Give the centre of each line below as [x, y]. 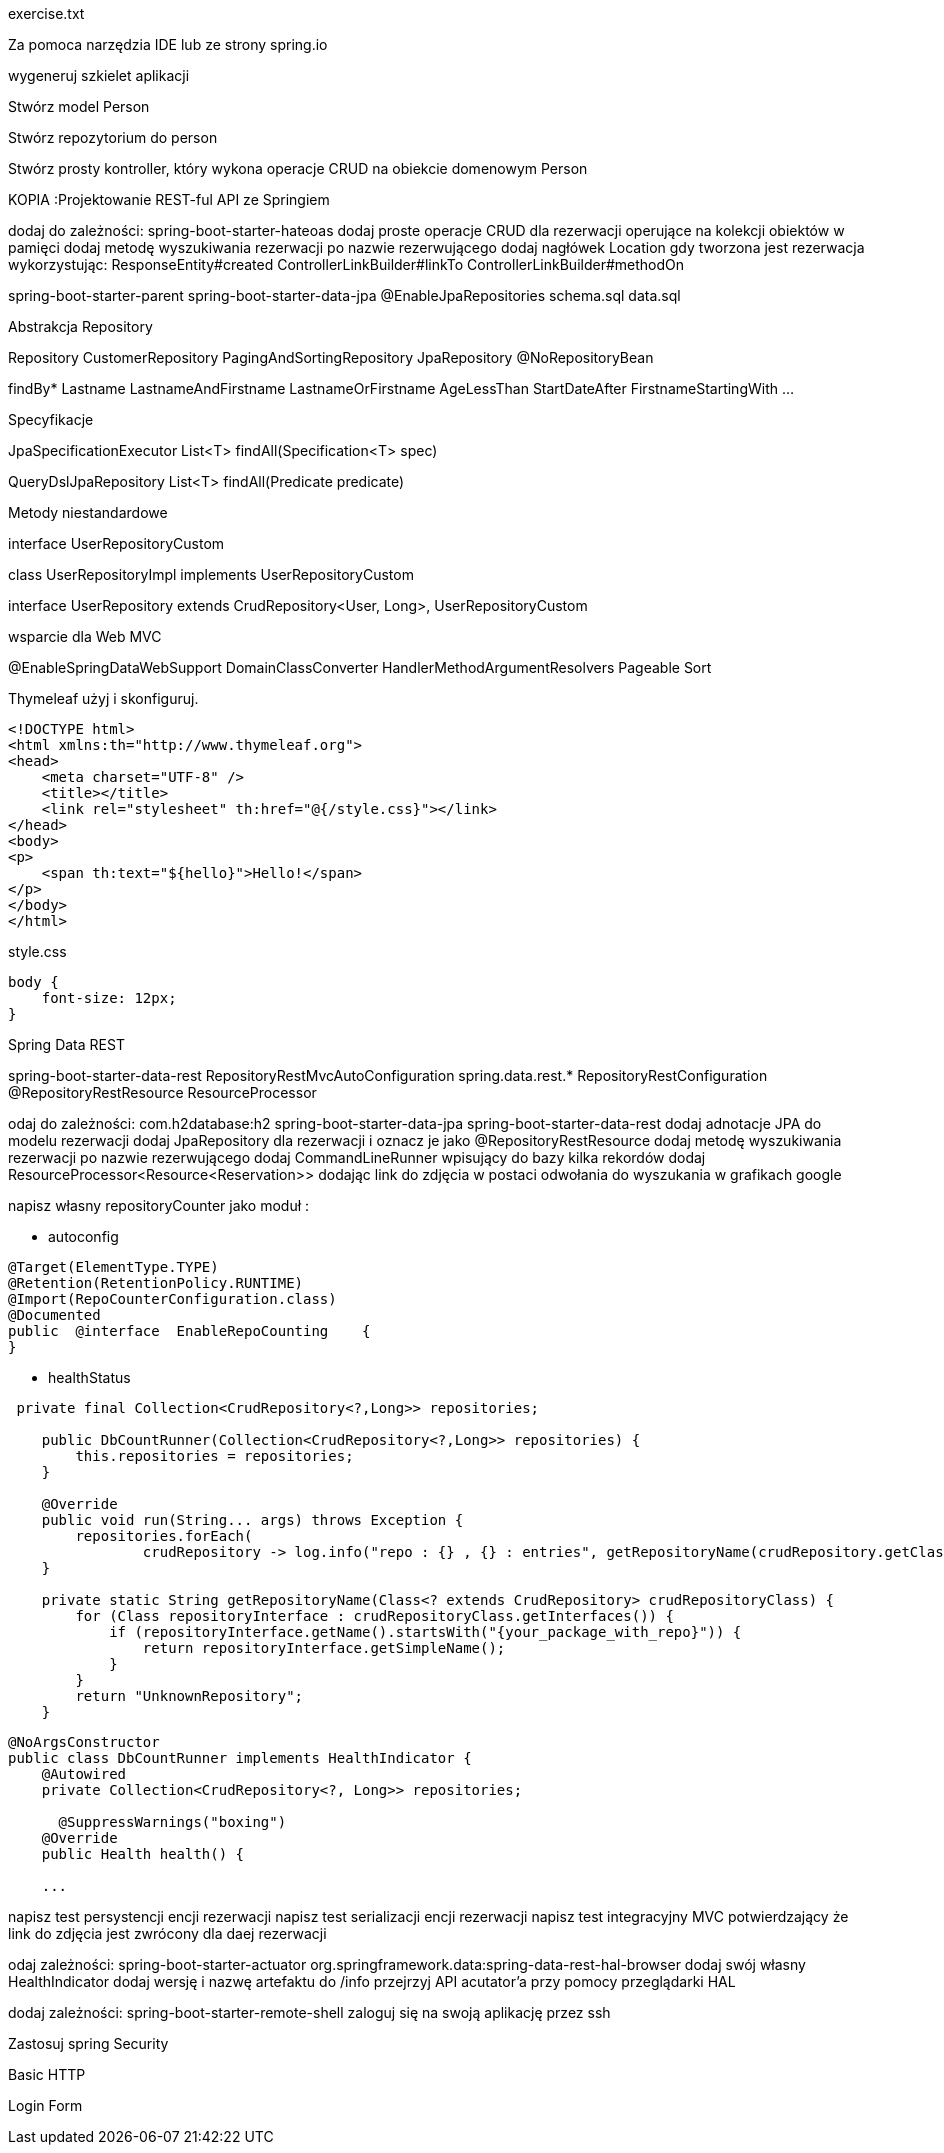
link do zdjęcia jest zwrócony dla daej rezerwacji [167, 1933]
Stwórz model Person [79, 106]
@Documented [54, 1315]
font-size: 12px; [109, 998]
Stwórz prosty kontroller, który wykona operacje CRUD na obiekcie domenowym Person [298, 168]
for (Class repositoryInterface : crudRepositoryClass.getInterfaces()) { [374, 1616]
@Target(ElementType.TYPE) [113, 1267]
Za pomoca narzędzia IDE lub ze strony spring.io [168, 44]
